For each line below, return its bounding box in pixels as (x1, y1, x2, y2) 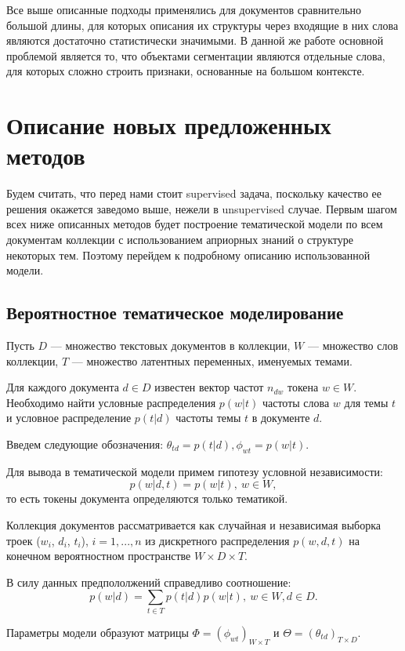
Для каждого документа (6, 379, 119, 395)
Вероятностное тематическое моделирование (6, 300, 344, 325)
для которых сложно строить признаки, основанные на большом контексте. (6, 63, 365, 79)
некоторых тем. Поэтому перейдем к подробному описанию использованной (6, 246, 371, 263)
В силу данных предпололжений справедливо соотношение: (6, 573, 291, 590)
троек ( (6, 532, 41, 548)
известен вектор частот (154, 379, 264, 395)
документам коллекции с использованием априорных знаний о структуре (6, 231, 353, 248)
